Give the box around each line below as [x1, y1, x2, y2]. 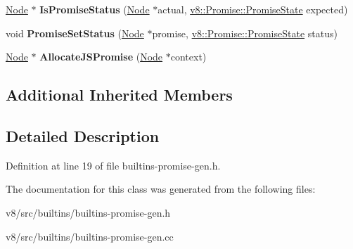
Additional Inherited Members [6, 84, 233, 106]
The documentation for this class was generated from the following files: [6, 181, 316, 196]
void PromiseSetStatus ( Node [6, 25, 144, 40]
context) [170, 49, 207, 64]
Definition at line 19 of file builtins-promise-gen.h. [6, 158, 221, 172]
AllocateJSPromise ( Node [39, 49, 163, 64]
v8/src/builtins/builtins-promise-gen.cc [6, 229, 174, 243]
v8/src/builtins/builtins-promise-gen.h [6, 205, 171, 219]
